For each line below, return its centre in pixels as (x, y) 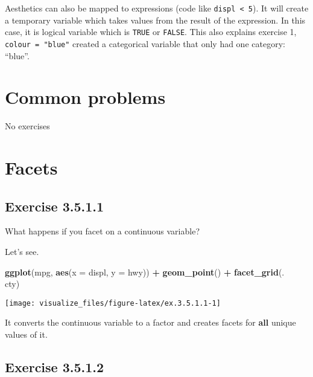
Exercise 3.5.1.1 (55, 206)
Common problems (85, 97)
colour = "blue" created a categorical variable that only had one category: (145, 43)
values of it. (26, 334)
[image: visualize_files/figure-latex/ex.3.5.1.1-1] (113, 303)
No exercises (27, 126)
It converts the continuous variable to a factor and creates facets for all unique (150, 322)
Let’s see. (22, 252)
